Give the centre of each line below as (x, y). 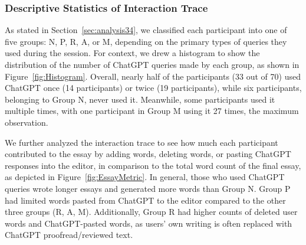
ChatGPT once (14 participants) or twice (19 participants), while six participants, (153, 88)
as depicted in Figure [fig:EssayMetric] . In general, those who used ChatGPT (145, 177)
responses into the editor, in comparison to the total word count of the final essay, (153, 165)
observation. (27, 122)
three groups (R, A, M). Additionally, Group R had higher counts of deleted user (151, 212)
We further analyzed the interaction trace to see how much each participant (142, 142)
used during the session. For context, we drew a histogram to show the (132, 53)
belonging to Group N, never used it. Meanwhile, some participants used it (140, 99)
